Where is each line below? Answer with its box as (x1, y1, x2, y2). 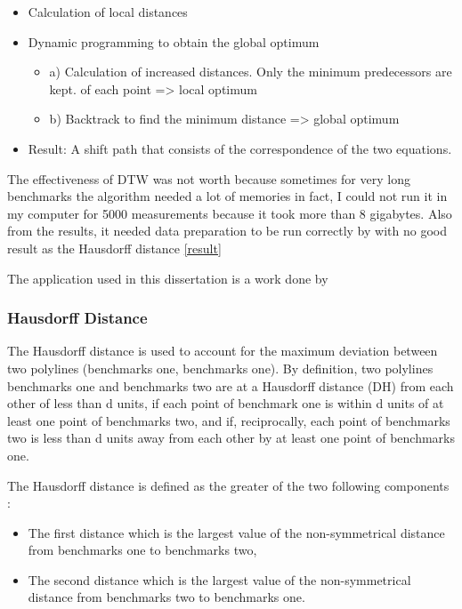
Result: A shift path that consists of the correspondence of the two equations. (28, 139, 452, 157)
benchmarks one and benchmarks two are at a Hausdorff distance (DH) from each (7, 376, 454, 395)
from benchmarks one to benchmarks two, (28, 541, 257, 559)
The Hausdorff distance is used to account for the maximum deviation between (7, 341, 438, 360)
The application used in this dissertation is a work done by (7, 268, 328, 287)
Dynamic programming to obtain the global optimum (28, 32, 320, 51)
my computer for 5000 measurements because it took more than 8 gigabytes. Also (7, 204, 452, 222)
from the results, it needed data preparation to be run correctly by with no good (7, 221, 447, 240)
